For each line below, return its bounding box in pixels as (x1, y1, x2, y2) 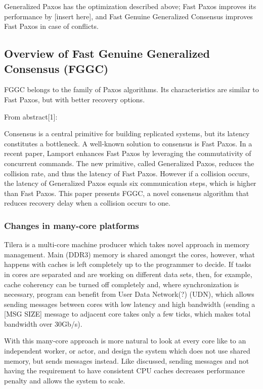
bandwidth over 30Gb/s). (4, 318, 82, 329)
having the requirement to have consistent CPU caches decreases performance (4, 365, 245, 376)
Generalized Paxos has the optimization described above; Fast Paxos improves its (4, 1, 256, 11)
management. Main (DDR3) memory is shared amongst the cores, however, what (4, 249, 255, 259)
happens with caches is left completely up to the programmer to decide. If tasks (4, 259, 251, 269)
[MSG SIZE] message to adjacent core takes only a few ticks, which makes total (4, 308, 251, 319)
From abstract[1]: (4, 111, 58, 122)
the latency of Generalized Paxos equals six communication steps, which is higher (4, 178, 256, 188)
